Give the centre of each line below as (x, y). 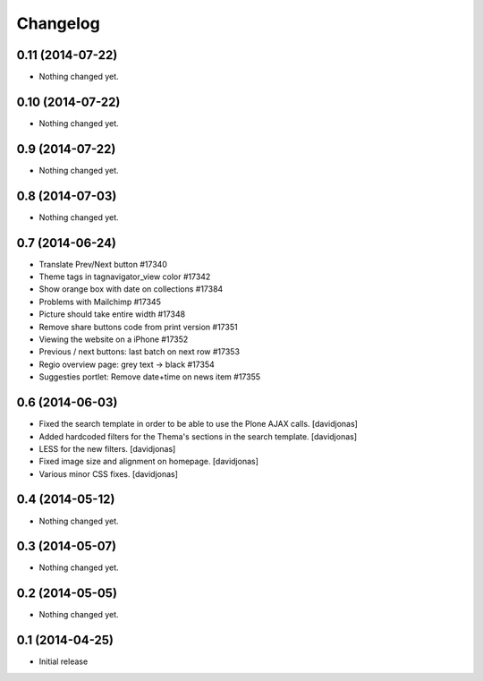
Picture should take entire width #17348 (112, 314)
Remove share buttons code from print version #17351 (138, 327)
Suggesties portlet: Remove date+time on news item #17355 (150, 377)
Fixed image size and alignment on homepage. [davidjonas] (149, 462)
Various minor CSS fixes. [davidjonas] (109, 473)
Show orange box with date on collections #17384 (131, 289)
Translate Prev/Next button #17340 (103, 264)
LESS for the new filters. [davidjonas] (107, 448)
